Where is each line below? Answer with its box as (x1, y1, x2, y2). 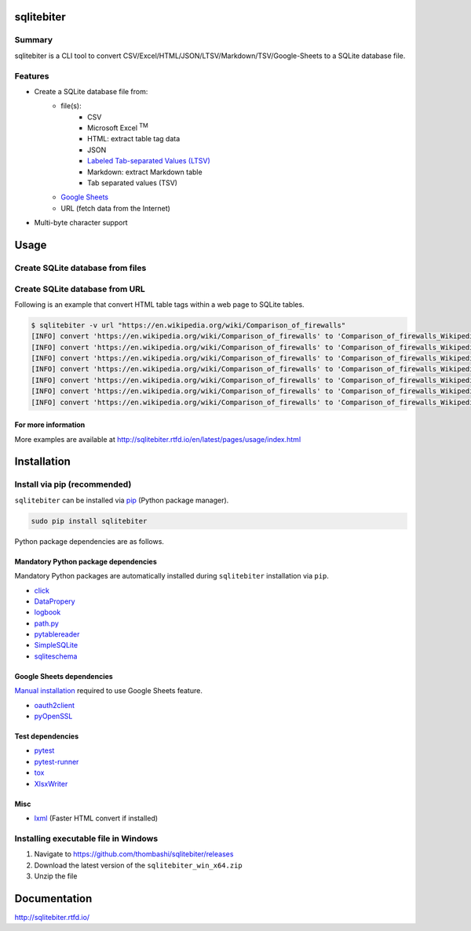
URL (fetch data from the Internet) (60, 203, 170, 213)
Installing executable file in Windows (14, 833, 159, 844)
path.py (34, 619, 59, 628)
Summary (14, 35, 53, 46)
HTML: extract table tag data (87, 134, 181, 144)
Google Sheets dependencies (14, 671, 113, 681)
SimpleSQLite (34, 641, 78, 650)
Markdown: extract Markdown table (87, 167, 203, 177)
